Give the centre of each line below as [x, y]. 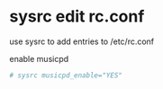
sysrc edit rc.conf [77, 17]
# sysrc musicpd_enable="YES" [66, 75]
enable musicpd [39, 58]
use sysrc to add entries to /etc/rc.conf [82, 41]
